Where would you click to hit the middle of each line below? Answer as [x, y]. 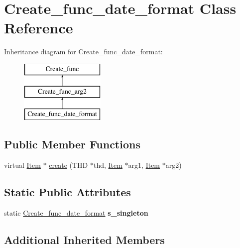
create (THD [68, 165]
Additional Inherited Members [84, 239]
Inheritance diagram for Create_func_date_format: [83, 52]
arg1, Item [144, 165]
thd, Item [108, 165]
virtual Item [22, 165]
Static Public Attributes [67, 192]
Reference [39, 28]
